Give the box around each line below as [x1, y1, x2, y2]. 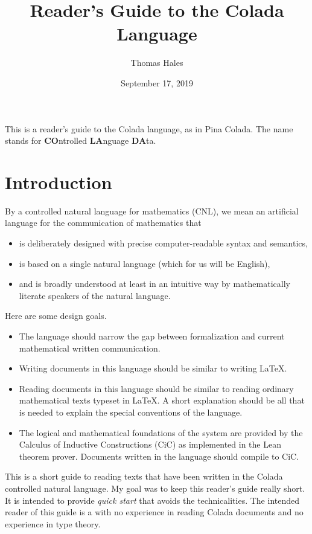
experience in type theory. [5, 517, 101, 530]
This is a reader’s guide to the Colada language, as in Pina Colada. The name [5, 122, 293, 135]
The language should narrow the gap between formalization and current [19, 329, 285, 342]
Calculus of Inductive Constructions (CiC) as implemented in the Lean [19, 438, 281, 451]
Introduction [5, 169, 112, 194]
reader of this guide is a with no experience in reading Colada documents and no [5, 506, 304, 518]
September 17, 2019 [121, 76, 193, 89]
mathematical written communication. [19, 341, 161, 354]
